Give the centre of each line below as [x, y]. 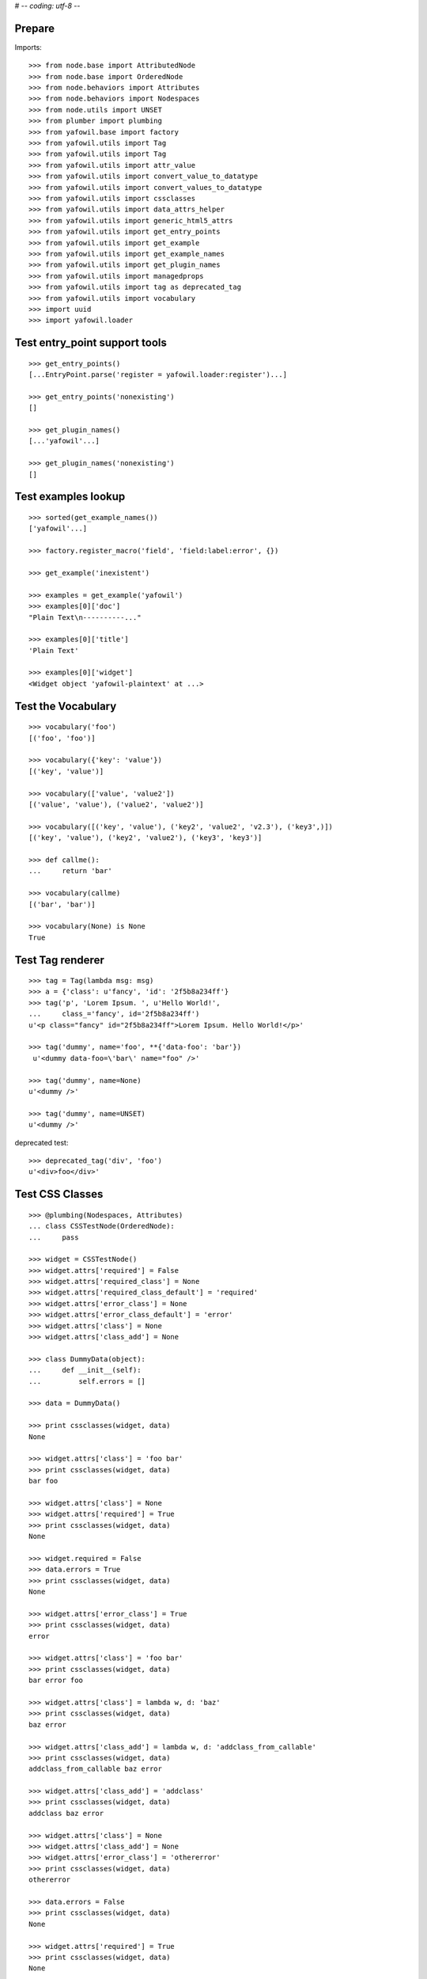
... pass [54, 1237]
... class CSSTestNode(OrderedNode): [102, 1226]
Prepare [35, 28]
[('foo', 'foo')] [62, 738]
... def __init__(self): [85, 1370]
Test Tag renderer [59, 960]
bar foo [43, 1481]
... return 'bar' [70, 871]
